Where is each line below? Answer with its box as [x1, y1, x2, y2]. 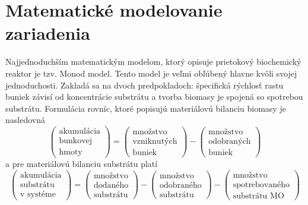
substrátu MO [233, 191, 284, 200]
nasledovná [5, 113, 45, 126]
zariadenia [5, 21, 90, 45]
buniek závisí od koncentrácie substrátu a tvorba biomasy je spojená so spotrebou [5, 90, 303, 103]
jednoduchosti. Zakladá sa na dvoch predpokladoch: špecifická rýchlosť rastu [5, 78, 284, 91]
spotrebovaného [233, 180, 290, 189]
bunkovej [59, 136, 93, 145]
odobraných [208, 137, 251, 146]
